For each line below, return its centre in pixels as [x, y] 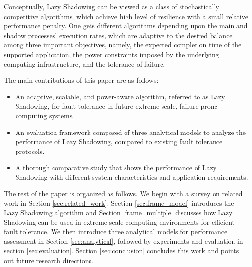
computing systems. [45, 115]
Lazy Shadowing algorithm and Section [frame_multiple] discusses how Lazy [118, 212]
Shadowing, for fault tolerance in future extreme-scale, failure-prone [116, 106]
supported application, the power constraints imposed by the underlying [111, 54]
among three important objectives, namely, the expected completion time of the [123, 45]
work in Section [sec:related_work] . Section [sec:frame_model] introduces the [119, 203]
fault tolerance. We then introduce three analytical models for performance [116, 231]
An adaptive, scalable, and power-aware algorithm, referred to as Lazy [120, 96]
